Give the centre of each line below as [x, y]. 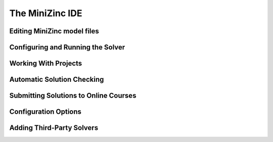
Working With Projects [46, 63]
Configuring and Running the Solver [67, 47]
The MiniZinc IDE [46, 13]
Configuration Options [45, 112]
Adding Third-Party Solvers [54, 128]
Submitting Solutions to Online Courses [73, 96]
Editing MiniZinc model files [54, 31]
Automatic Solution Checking [57, 80]
